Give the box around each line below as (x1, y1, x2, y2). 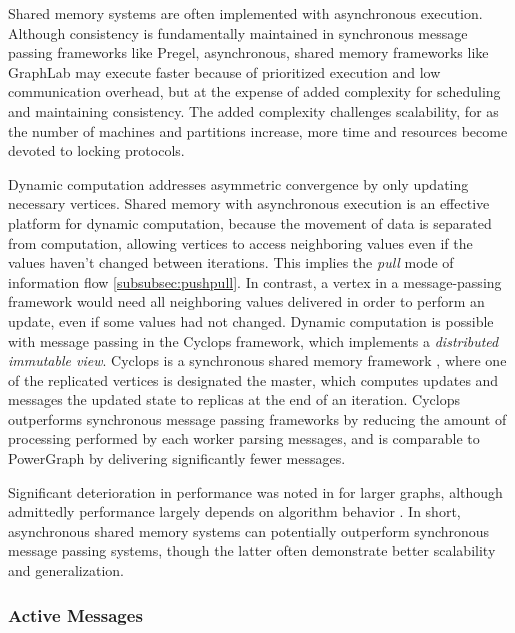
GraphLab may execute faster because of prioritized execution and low (8, 61, 441, 82)
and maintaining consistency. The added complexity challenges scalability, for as (8, 100, 499, 121)
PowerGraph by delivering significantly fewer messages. (8, 448, 346, 469)
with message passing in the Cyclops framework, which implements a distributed (8, 330, 499, 351)
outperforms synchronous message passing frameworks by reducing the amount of (8, 408, 507, 429)
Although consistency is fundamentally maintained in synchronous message (8, 22, 468, 43)
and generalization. (8, 560, 124, 581)
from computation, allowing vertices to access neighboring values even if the (8, 232, 473, 253)
